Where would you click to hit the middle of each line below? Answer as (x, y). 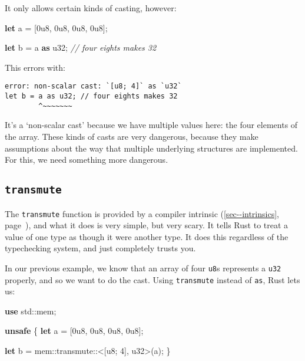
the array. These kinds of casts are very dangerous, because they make (132, 136)
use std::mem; (31, 311)
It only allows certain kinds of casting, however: (91, 8)
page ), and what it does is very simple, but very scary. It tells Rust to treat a (147, 225)
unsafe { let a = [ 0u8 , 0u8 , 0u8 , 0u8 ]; (74, 331)
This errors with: (35, 67)
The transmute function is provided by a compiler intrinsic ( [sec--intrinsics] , (142, 213)
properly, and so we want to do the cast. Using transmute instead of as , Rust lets (152, 279)
